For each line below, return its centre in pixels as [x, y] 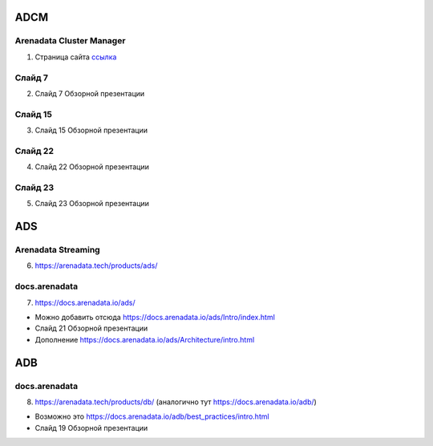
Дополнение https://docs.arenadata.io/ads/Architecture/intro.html [145, 339]
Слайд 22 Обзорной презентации [92, 167]
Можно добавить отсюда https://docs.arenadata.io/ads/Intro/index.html [155, 318]
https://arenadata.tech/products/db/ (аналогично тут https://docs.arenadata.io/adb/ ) [176, 402]
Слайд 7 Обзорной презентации [90, 93]
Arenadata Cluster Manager [70, 41]
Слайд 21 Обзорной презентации [91, 328]
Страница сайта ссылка [76, 57]
